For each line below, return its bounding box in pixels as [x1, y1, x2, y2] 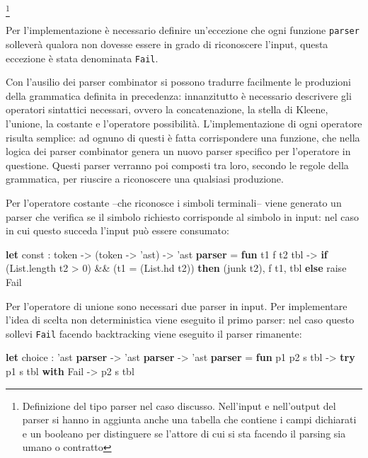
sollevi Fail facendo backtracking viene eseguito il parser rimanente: [6, 326, 302, 340]
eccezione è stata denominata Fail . [6, 50, 159, 65]
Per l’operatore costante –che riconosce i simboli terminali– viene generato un [6, 195, 342, 210]
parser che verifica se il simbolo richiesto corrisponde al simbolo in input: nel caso [6, 209, 359, 224]
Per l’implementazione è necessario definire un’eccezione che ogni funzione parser [6, 23, 360, 38]
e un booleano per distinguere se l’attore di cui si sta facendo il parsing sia [22, 425, 346, 440]
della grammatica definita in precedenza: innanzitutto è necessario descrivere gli [6, 88, 352, 103]
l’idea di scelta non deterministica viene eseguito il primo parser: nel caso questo [6, 312, 355, 327]
